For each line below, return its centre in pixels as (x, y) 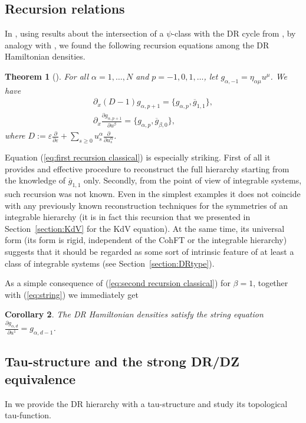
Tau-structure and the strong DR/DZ (122, 361)
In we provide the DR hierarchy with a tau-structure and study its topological (146, 403)
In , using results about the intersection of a (84, 33)
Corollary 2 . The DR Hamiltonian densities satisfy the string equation (134, 314)
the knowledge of (35, 180)
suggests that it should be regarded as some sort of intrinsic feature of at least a (149, 252)
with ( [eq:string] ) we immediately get (72, 294)
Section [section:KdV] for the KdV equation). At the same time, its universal (145, 228)
